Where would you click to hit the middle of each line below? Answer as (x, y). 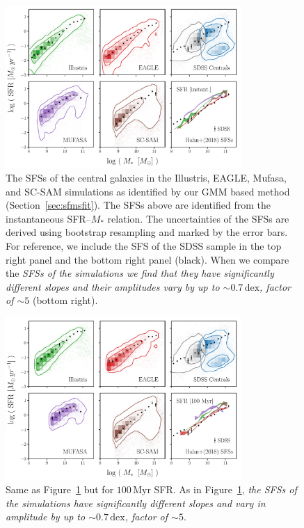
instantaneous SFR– (48, 218)
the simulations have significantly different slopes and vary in (136, 503)
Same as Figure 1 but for (60, 489)
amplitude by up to (46, 517)
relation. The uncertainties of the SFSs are (198, 218)
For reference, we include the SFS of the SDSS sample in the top (144, 246)
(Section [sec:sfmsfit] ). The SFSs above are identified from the (138, 205)
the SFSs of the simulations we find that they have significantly (140, 273)
